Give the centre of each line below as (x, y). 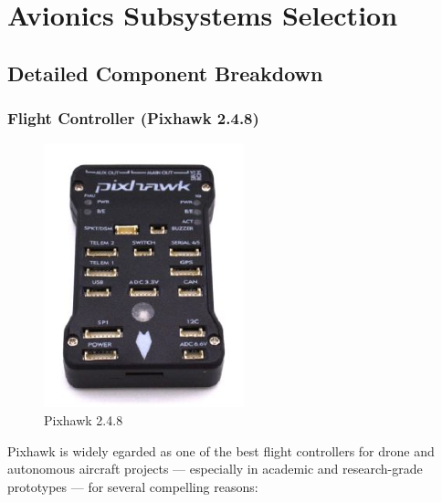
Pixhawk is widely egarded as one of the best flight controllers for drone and (221, 450)
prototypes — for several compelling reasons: (133, 486)
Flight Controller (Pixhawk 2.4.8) (133, 118)
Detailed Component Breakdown (165, 73)
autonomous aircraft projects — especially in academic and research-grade (215, 469)
